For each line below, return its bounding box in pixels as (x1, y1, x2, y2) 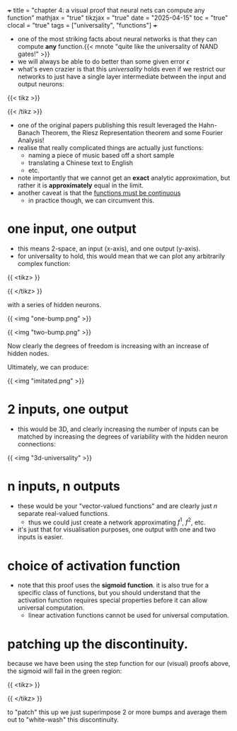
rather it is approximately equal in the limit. (17, 181, 144, 190)
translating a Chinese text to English (28, 159, 133, 167)
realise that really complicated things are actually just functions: (17, 144, 204, 151)
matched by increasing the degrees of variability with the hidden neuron (17, 432, 229, 441)
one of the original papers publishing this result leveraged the (17, 121, 197, 129)
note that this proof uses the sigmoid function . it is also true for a (17, 581, 209, 589)
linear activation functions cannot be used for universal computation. (28, 611, 229, 620)
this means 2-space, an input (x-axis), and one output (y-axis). (17, 244, 201, 253)
